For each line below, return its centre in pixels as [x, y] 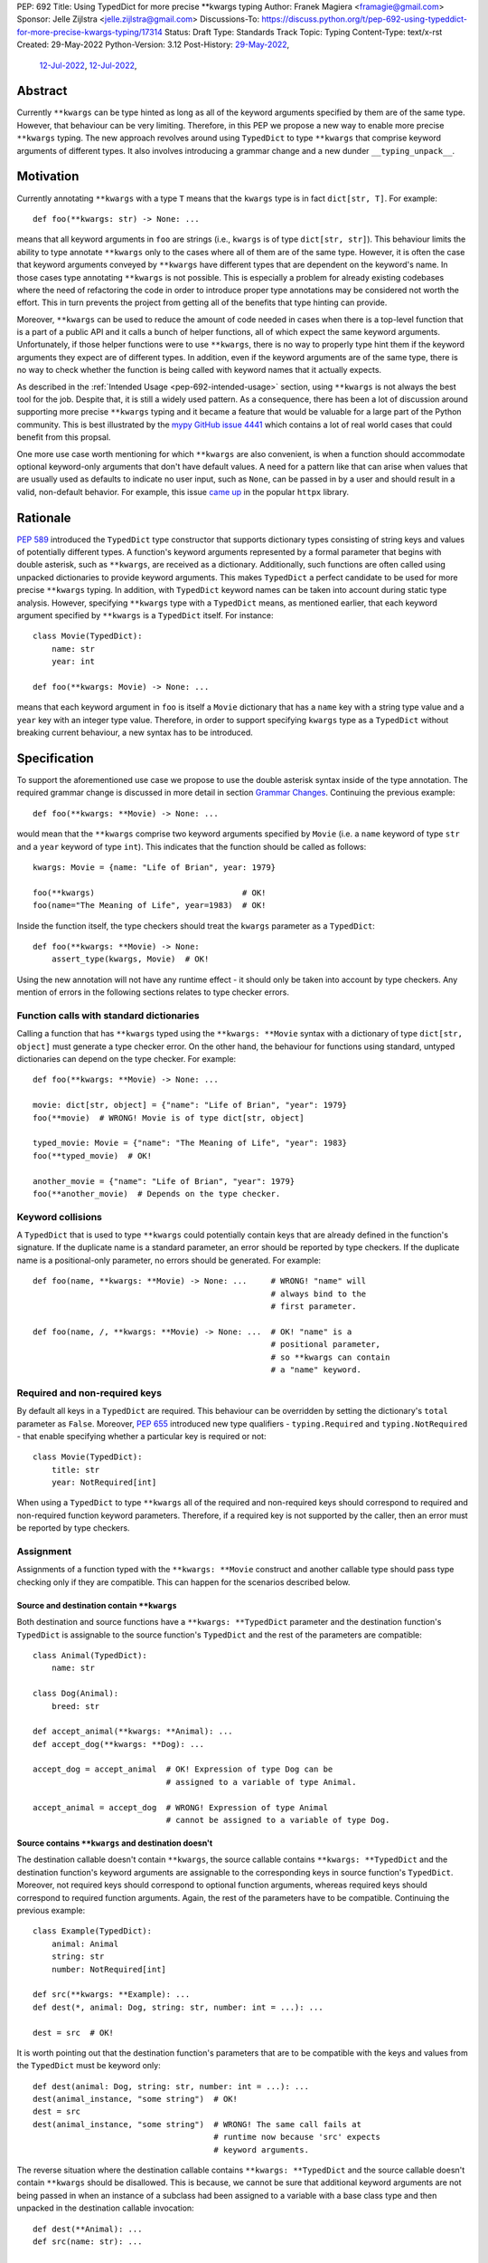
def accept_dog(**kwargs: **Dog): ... [119, 1744]
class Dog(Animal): [76, 1694]
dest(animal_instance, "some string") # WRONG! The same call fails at [197, 2124]
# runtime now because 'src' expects [297, 2137]
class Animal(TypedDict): [90, 1655]
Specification [55, 758]
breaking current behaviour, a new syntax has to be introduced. [135, 732]
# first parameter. [314, 1307]
